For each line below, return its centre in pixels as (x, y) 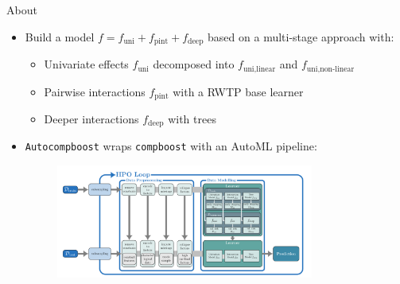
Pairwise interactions (95, 91)
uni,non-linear (330, 69)
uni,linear (259, 69)
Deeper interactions (91, 118)
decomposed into (194, 64)
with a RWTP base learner (238, 91)
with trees (192, 118)
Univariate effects (86, 64)
